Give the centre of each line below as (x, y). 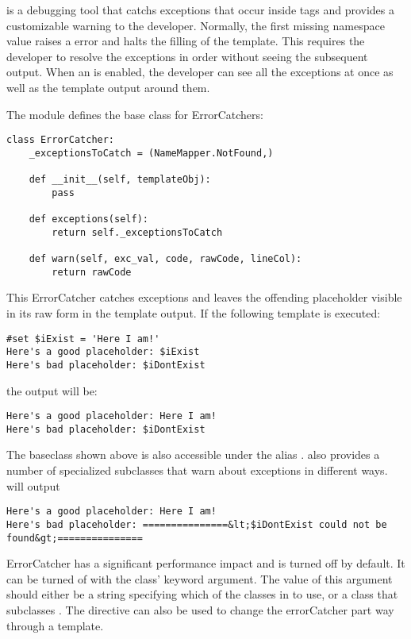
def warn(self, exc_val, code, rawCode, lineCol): (165, 259)
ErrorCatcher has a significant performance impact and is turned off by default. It (206, 563)
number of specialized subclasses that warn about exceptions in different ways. (197, 470)
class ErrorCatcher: (61, 140)
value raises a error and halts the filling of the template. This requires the (186, 41)
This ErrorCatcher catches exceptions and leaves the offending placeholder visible (204, 297)
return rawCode (92, 272)
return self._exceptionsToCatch (137, 232)
